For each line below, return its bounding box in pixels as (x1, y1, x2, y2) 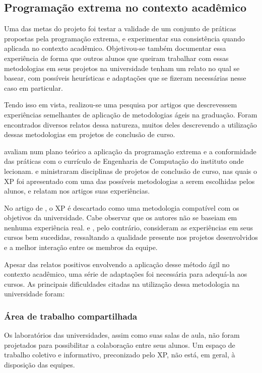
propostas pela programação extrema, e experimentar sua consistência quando (4, 33, 245, 43)
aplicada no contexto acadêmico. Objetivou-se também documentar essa (4, 43, 226, 53)
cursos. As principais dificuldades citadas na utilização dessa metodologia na (4, 278, 240, 289)
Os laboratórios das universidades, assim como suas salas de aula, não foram (4, 330, 240, 340)
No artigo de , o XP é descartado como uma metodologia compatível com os (4, 202, 239, 213)
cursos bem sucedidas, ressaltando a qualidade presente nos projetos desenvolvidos (4, 232, 258, 242)
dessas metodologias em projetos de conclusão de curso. (4, 129, 175, 140)
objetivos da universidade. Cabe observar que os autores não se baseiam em (4, 212, 237, 223)
